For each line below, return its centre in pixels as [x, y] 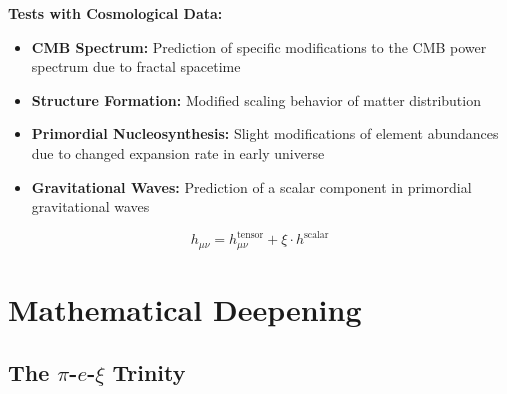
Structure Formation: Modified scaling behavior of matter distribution [256, 99]
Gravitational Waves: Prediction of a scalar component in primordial [251, 186]
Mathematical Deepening [185, 308]
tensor [250, 234]
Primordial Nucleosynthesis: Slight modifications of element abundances [265, 133]
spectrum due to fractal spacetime [136, 66]
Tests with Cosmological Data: [115, 13]
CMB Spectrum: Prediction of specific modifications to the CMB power [259, 46]
